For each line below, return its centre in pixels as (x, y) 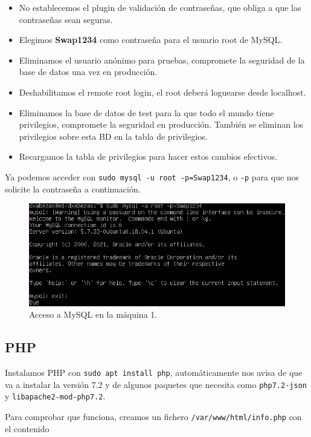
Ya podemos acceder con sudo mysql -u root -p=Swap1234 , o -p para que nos (152, 176)
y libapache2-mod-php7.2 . (55, 396)
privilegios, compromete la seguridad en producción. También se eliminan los (161, 124)
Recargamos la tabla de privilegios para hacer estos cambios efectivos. (148, 156)
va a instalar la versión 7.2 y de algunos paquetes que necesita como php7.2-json (156, 384)
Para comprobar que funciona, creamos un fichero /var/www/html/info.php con (153, 416)
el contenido (27, 428)
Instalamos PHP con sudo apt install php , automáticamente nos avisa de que (154, 372)
